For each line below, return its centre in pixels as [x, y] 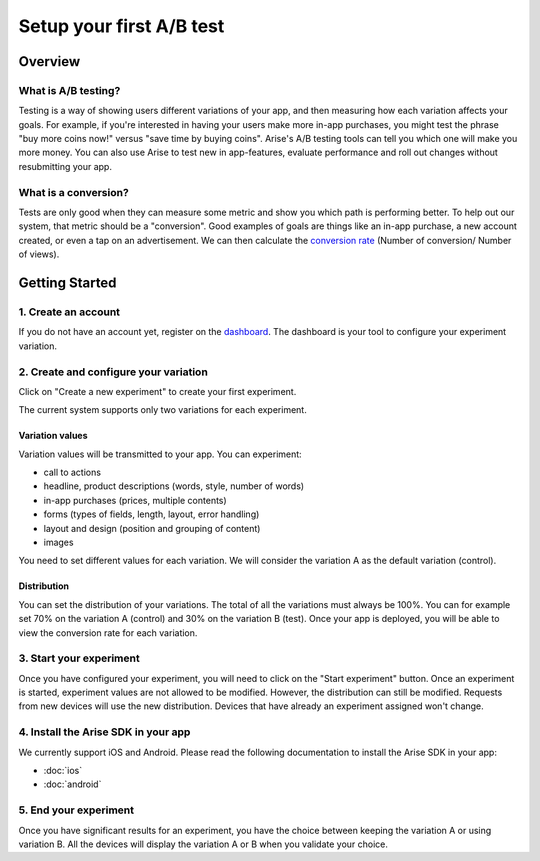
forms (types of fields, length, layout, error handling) [151, 514]
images [58, 542]
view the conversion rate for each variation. [108, 632]
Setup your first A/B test [121, 26]
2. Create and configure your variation [113, 372]
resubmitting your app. [65, 166]
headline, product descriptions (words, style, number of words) [174, 486]
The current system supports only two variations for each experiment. [162, 410]
